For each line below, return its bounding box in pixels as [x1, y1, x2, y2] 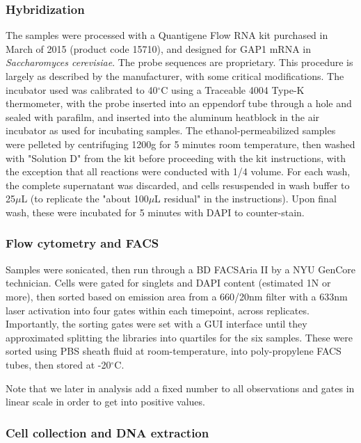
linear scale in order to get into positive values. [6, 394, 205, 409]
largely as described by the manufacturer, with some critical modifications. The [6, 69, 344, 83]
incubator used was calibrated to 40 [6, 82, 158, 97]
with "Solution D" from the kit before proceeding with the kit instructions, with [6, 150, 346, 165]
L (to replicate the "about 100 [21, 191, 149, 206]
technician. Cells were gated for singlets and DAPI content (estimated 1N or [6, 275, 331, 290]
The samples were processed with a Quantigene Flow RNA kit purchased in [6, 28, 328, 42]
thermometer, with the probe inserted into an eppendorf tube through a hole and [6, 96, 352, 111]
